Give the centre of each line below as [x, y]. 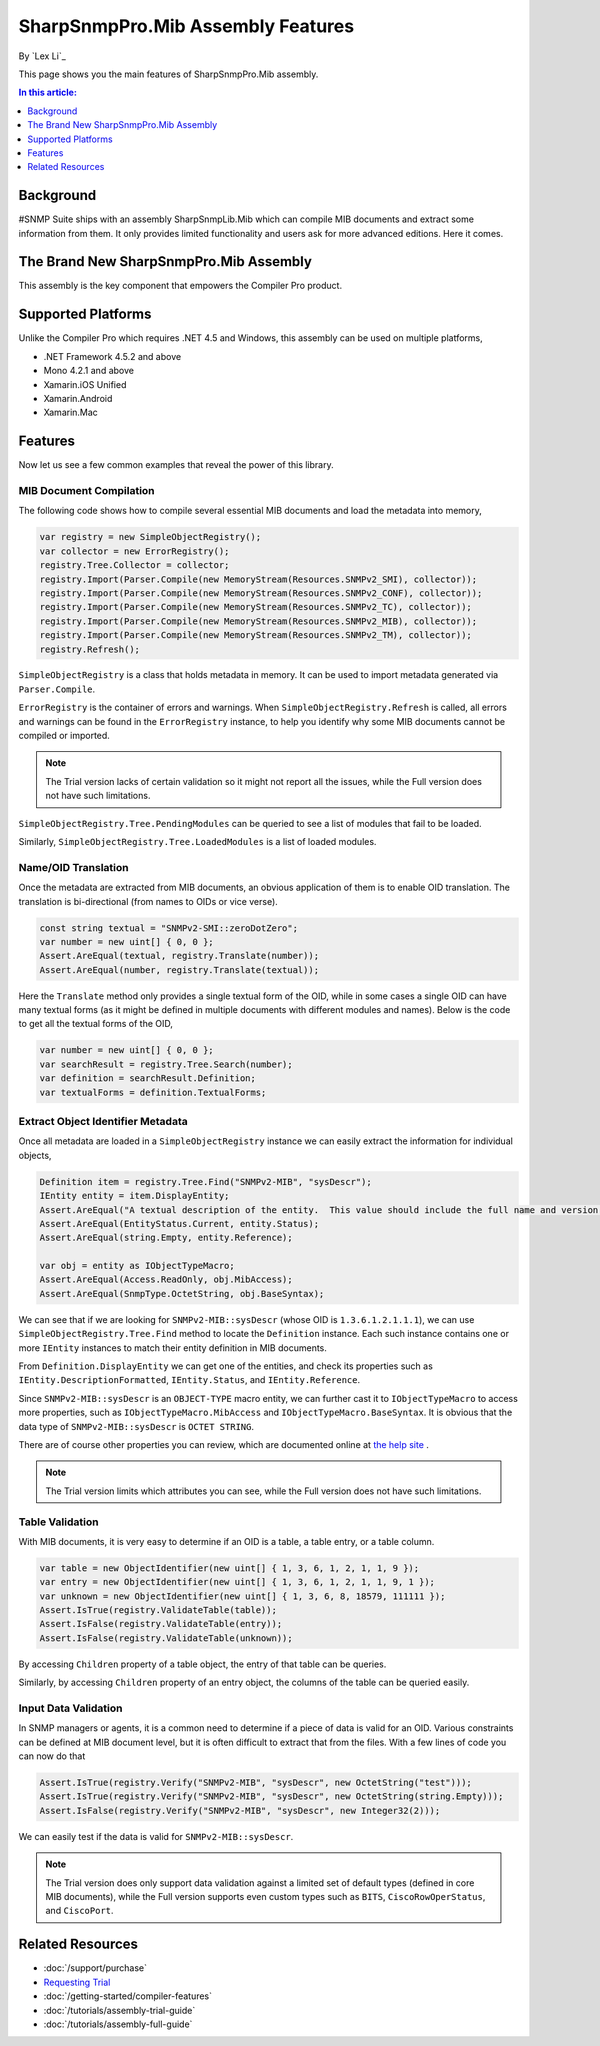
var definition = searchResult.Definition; [148, 1078]
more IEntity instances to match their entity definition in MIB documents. [172, 1347]
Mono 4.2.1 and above [89, 371]
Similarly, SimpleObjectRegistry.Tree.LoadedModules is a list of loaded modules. [197, 841]
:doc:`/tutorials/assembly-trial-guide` [119, 2010]
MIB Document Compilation [86, 491]
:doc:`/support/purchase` [95, 1968]
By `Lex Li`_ [42, 56]
